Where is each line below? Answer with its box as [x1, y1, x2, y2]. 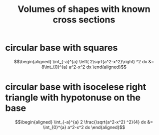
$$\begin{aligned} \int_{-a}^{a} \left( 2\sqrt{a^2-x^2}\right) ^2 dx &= [13, 58, 154, 64]
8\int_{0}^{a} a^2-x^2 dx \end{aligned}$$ [41, 64, 126, 70]
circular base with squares [5, 42, 118, 53]
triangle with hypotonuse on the [5, 92, 141, 103]
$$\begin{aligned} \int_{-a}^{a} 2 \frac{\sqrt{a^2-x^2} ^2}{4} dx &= [14, 119, 153, 125]
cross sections [52, 14, 115, 25]
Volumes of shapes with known [17, 3, 151, 15]
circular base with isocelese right [5, 81, 146, 93]
